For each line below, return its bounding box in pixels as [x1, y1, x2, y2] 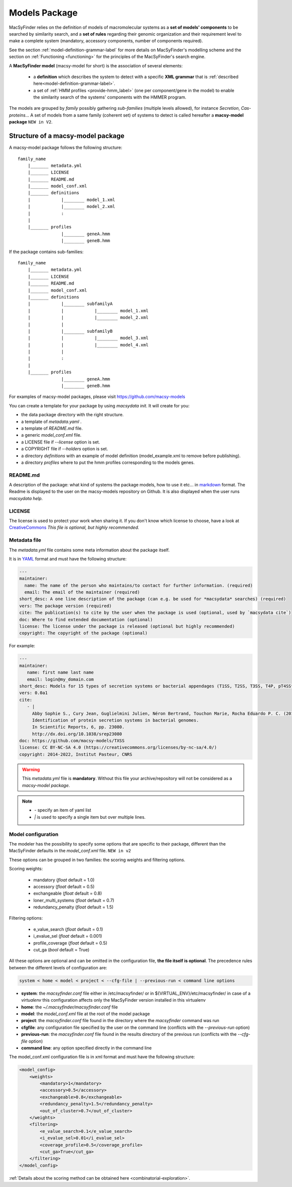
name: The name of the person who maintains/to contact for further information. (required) [24, 583, 253, 588]
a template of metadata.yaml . [21, 419, 82, 424]
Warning [22, 766, 40, 772]
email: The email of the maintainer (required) [24, 589, 140, 595]
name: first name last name [27, 670, 94, 675]
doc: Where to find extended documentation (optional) [19, 617, 153, 622]
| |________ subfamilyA [27, 301, 113, 307]
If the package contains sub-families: [9, 249, 84, 255]
